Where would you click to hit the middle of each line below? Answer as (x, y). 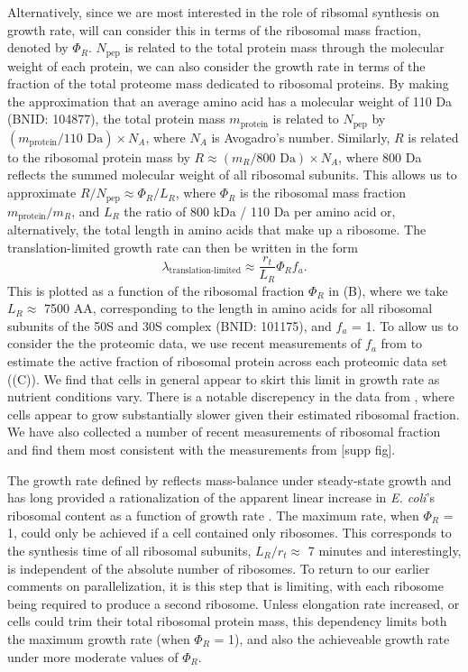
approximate (42, 193)
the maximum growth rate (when (99, 638)
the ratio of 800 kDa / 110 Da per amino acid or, (260, 211)
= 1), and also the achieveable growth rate (332, 638)
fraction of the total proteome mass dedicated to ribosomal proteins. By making (228, 83)
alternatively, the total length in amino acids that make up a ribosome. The (217, 229)
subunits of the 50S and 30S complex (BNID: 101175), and (170, 325)
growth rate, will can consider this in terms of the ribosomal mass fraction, (214, 29)
